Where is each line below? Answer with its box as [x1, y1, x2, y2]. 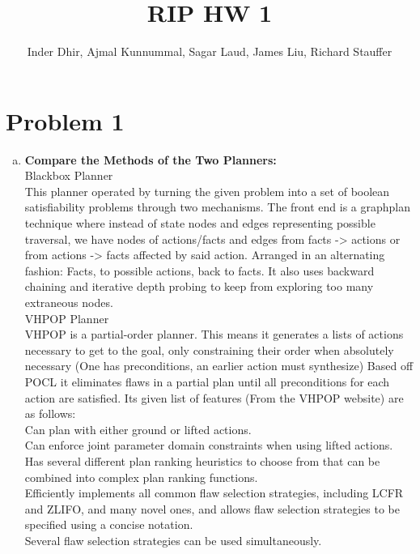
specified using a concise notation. [24, 516, 193, 533]
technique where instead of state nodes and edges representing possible [24, 215, 375, 232]
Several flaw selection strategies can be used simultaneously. [24, 531, 322, 548]
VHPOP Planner [24, 309, 109, 326]
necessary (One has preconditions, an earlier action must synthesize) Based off [24, 357, 414, 374]
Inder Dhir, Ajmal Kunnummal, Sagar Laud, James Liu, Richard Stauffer [27, 43, 392, 60]
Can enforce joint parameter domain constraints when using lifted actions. [24, 437, 393, 454]
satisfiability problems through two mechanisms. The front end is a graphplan [24, 198, 411, 215]
